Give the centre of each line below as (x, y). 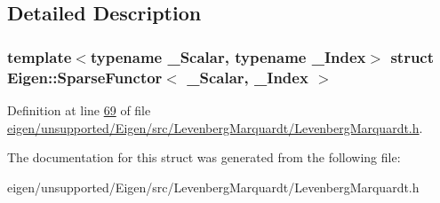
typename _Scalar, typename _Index (228, 56)
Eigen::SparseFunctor (85, 77)
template (40, 56)
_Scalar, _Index (248, 77)
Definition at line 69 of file (79, 109)
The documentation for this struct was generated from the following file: (204, 157)
